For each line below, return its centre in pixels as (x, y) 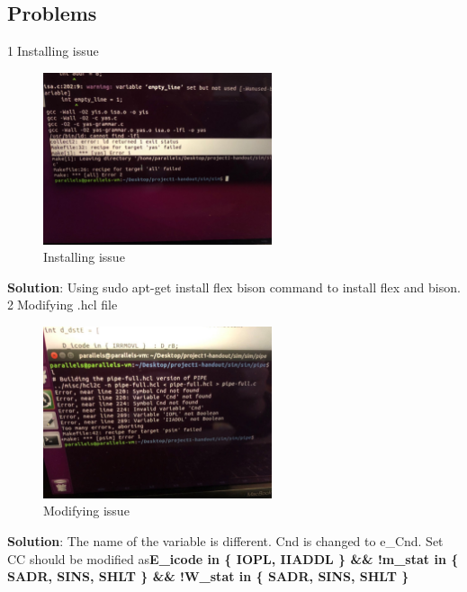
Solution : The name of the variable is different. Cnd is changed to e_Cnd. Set (225, 540)
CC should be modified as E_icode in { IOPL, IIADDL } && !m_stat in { (233, 558)
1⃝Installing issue (53, 51)
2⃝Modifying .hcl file (63, 305)
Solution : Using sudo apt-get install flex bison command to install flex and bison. (234, 287)
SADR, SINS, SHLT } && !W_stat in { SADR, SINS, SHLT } (208, 576)
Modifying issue (86, 511)
